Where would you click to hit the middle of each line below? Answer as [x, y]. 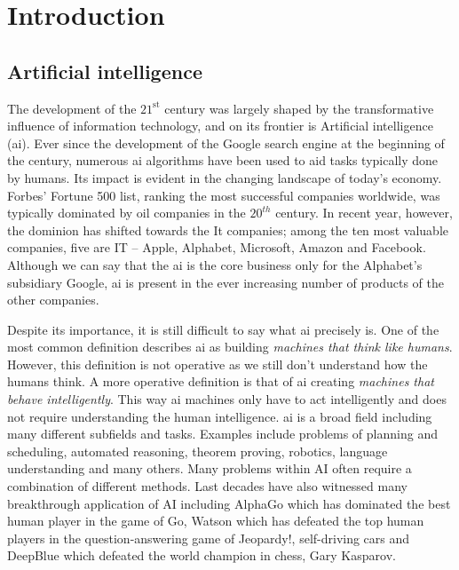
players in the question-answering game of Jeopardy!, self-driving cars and [209, 538]
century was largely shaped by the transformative [299, 108]
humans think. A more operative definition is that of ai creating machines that [221, 381]
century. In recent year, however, [364, 213]
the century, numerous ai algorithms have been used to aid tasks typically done [223, 160]
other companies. [53, 300]
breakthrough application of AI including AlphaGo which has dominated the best [229, 503]
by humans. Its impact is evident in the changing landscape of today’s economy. [225, 177]
